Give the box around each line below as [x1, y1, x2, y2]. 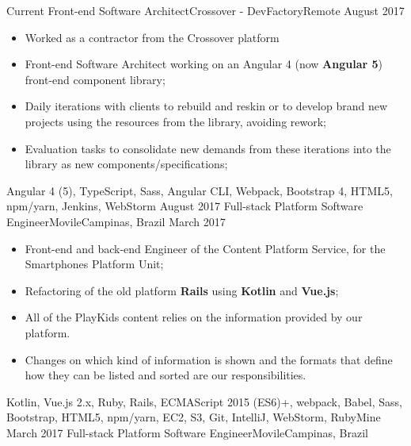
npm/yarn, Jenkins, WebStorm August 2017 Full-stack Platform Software [6, 198, 363, 214]
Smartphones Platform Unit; [25, 256, 164, 272]
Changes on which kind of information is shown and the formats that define [25, 351, 393, 367]
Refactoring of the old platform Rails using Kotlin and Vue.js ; [25, 282, 339, 298]
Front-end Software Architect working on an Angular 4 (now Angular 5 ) [25, 56, 382, 72]
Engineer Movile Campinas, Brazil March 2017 [6, 213, 226, 229]
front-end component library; [25, 71, 166, 87]
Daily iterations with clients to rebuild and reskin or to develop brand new [25, 98, 388, 114]
